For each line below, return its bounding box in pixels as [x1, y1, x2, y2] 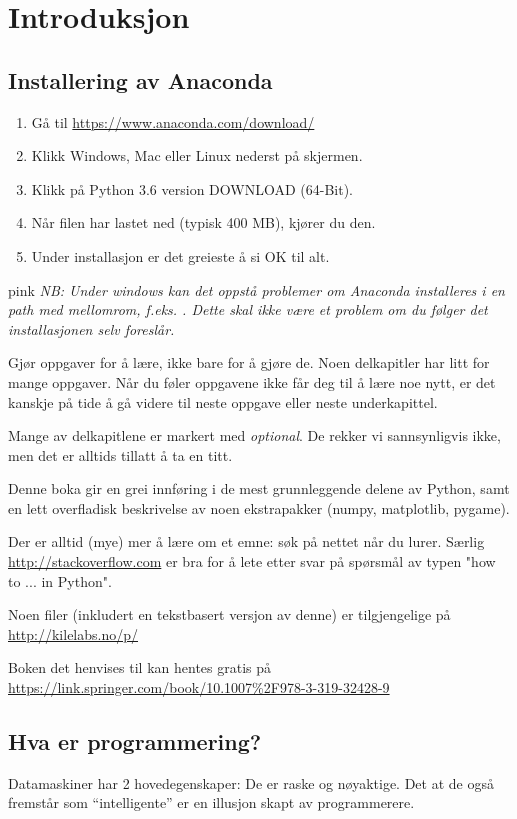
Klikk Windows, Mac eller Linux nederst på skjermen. [31, 145, 363, 166]
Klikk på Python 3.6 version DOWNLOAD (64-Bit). [31, 178, 353, 199]
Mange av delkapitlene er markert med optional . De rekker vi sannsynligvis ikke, [8, 425, 501, 446]
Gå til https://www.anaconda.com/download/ [31, 111, 315, 132]
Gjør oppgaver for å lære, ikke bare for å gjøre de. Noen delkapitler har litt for [8, 352, 490, 373]
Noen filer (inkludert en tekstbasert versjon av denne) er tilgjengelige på [8, 604, 451, 625]
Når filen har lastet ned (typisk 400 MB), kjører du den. [31, 212, 376, 233]
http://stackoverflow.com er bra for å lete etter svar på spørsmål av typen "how [8, 551, 496, 572]
